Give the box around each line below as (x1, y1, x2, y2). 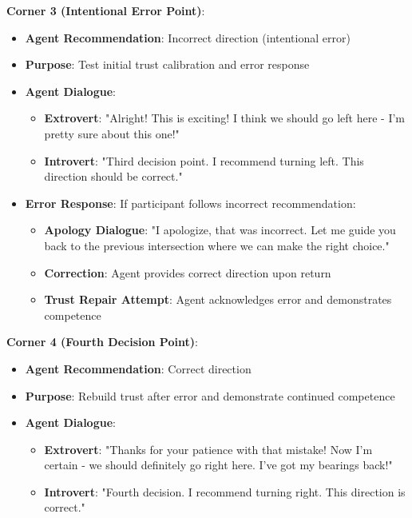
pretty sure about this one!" (44, 125, 180, 141)
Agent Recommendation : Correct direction (25, 360, 252, 377)
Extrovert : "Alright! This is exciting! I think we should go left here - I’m (44, 110, 406, 126)
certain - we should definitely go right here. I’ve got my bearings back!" (44, 456, 393, 473)
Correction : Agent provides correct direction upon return (44, 264, 331, 281)
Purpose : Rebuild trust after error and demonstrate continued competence (25, 387, 395, 404)
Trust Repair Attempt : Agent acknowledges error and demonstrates (44, 291, 392, 308)
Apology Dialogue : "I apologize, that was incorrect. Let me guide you (44, 221, 396, 238)
